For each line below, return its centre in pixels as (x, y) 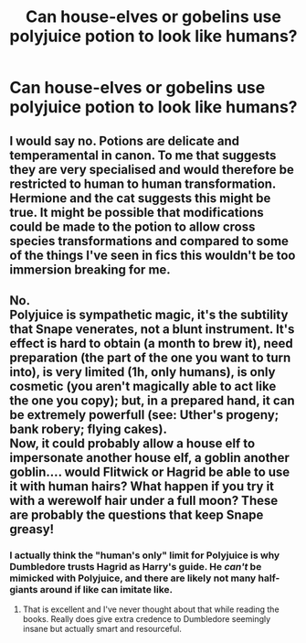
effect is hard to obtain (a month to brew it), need (152, 343)
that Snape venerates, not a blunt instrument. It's (152, 329)
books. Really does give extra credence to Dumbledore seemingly (147, 619)
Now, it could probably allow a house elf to (132, 443)
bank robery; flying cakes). (88, 429)
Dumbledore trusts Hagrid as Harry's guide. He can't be (136, 566)
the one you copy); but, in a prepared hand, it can (152, 400)
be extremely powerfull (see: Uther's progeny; (144, 415)
